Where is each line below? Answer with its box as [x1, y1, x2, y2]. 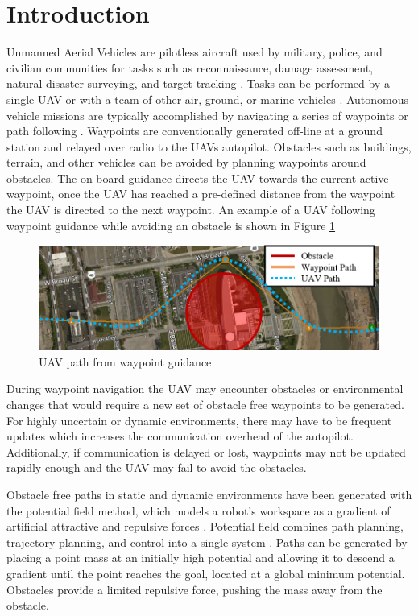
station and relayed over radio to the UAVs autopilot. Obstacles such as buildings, [6, 138, 412, 155]
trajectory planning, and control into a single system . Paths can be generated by [6, 533, 408, 550]
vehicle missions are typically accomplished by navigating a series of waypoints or [6, 106, 408, 123]
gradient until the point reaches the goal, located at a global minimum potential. [6, 565, 405, 581]
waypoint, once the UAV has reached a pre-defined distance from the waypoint [6, 185, 395, 202]
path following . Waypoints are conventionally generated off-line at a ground [6, 122, 383, 139]
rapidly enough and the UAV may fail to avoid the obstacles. [6, 459, 307, 476]
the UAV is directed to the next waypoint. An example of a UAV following [6, 201, 375, 218]
